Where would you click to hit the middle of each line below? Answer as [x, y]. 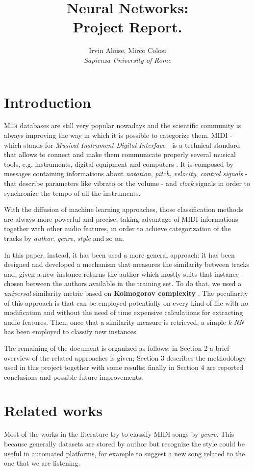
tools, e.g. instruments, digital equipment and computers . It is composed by [119, 164]
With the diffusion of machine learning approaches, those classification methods [124, 209]
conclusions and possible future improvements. [74, 377]
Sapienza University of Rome [127, 60]
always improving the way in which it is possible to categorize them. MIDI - [118, 135]
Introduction [48, 102]
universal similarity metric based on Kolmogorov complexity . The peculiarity [126, 293]
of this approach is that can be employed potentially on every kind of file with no [126, 302]
